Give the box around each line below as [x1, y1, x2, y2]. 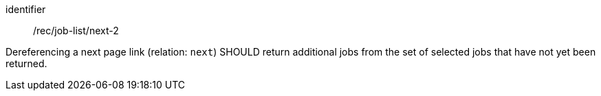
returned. [6, 58, 47, 69]
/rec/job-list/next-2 [33, 25, 119, 36]
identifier [6, 3, 46, 15]
